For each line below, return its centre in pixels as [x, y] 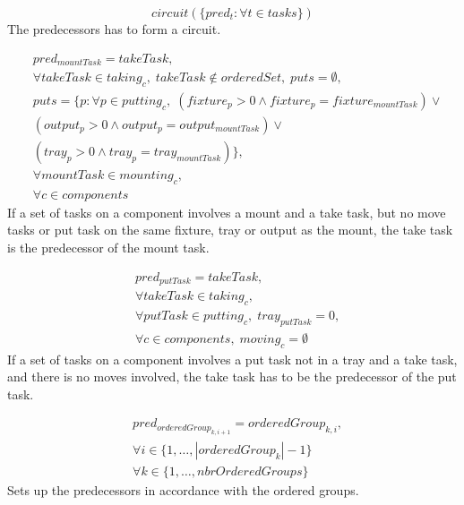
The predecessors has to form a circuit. [114, 29]
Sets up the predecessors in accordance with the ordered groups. [183, 489]
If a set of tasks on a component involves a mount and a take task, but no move [227, 212]
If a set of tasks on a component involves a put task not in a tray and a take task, [232, 359]
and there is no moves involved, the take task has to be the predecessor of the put [232, 377]
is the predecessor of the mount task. [108, 248]
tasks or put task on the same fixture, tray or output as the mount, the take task [230, 230]
